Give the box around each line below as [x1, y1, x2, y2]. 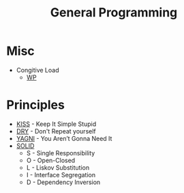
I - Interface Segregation [26, 170, 96, 179]
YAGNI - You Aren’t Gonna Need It [16, 134, 112, 142]
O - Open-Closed [26, 156, 76, 164]
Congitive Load [16, 66, 59, 74]
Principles [6, 97, 65, 113]
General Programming [50, 5, 178, 21]
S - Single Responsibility [26, 149, 95, 157]
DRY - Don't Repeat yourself [16, 127, 96, 135]
